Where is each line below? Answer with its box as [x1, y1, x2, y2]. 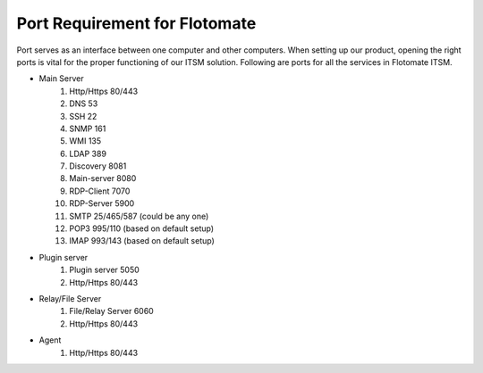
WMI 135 [69, 136, 102, 146]
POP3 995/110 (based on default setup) [69, 223, 215, 234]
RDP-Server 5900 [69, 198, 135, 209]
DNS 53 [69, 98, 98, 109]
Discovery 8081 [69, 161, 127, 171]
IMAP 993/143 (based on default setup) [69, 236, 215, 246]
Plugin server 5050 [69, 264, 140, 276]
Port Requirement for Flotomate [16, 13, 257, 33]
